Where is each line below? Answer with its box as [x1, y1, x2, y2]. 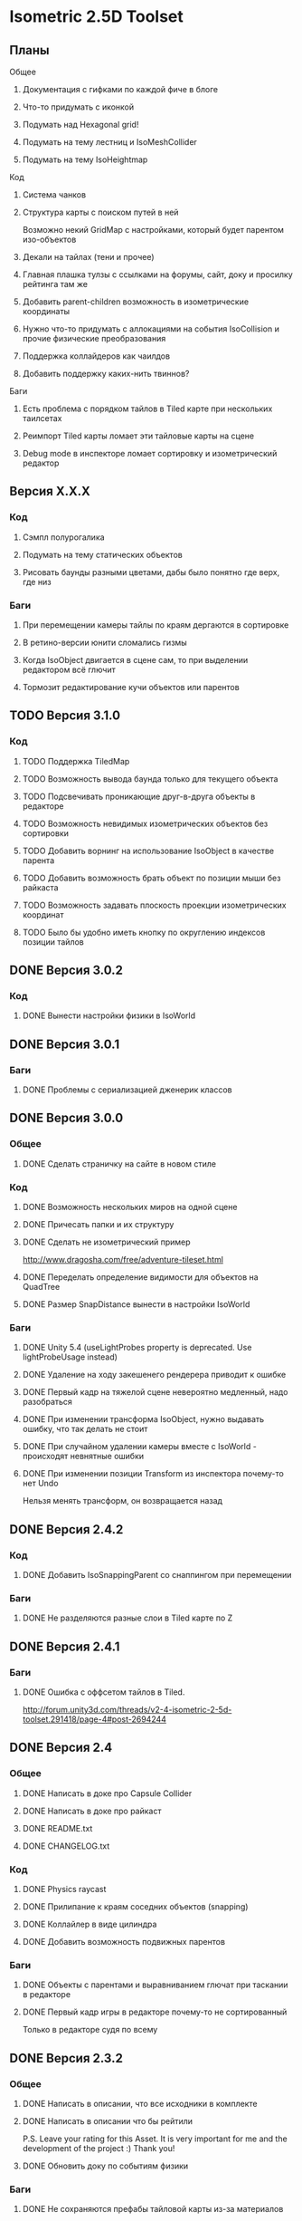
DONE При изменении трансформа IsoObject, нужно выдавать [22, 1414, 265, 1425]
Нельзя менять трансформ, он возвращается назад [22, 1495, 223, 1506]
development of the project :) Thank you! [22, 2142, 175, 2153]
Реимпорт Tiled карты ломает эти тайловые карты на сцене [22, 430, 255, 441]
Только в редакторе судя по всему [22, 2024, 158, 2035]
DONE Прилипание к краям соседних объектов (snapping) [22, 1900, 249, 1912]
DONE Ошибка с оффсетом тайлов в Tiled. [22, 1687, 185, 1697]
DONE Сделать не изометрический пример [22, 1236, 192, 1247]
